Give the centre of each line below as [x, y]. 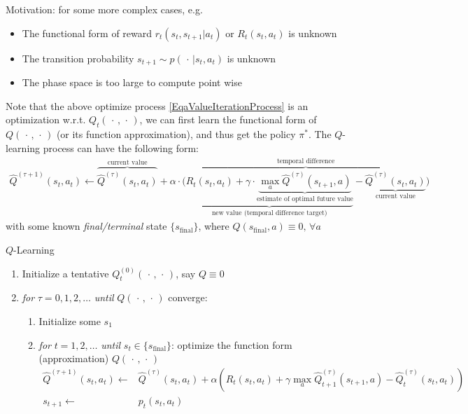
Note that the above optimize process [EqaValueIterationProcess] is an [157, 105]
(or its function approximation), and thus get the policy [176, 134]
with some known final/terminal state [86, 226]
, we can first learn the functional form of [228, 119]
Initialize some [70, 321]
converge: [188, 297]
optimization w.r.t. [46, 119]
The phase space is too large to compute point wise [132, 82]
